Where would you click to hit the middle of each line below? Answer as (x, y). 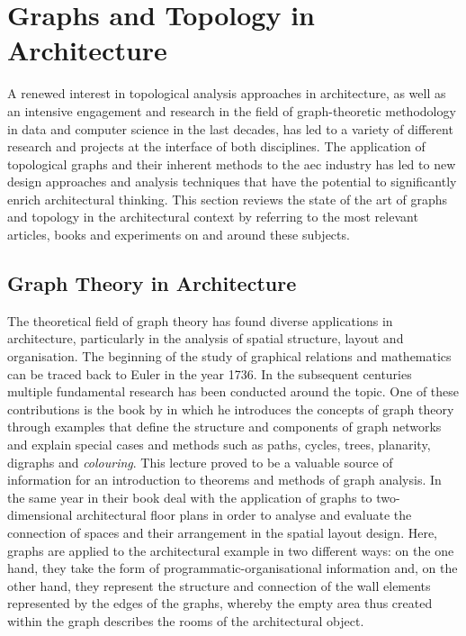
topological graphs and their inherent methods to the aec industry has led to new (232, 164)
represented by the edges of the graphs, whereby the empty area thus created (220, 603)
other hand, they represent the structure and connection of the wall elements (219, 585)
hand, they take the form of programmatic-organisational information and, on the (233, 568)
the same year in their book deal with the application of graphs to (190, 497)
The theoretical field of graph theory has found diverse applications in (200, 320)
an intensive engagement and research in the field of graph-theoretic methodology (232, 110)
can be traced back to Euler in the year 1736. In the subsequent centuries (210, 373)
